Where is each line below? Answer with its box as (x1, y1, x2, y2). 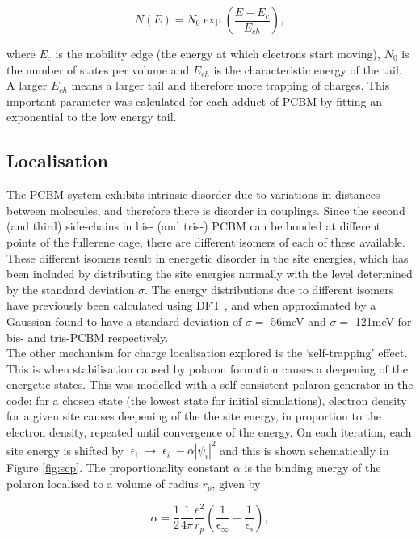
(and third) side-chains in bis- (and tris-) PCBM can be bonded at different (6, 217, 381, 234)
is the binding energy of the (244, 459, 381, 476)
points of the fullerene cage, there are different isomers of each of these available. (6, 233, 405, 250)
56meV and (271, 312, 326, 329)
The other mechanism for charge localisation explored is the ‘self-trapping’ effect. (6, 344, 408, 361)
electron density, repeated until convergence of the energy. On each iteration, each (6, 424, 412, 441)
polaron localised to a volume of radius (6, 475, 199, 491)
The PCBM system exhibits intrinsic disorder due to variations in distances (6, 186, 380, 203)
